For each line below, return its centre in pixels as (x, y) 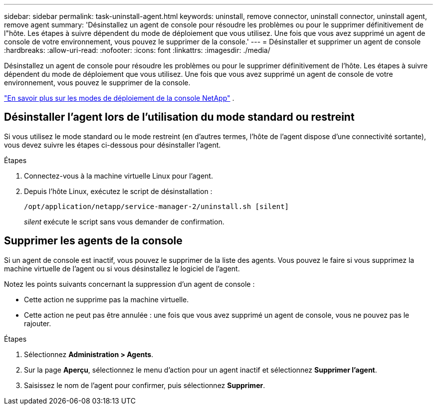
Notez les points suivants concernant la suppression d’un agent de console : (129, 284)
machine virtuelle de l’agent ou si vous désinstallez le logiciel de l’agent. (122, 268)
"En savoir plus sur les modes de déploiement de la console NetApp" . (119, 98)
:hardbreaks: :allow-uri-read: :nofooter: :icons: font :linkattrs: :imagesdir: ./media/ (137, 50)
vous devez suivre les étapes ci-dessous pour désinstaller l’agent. (112, 145)
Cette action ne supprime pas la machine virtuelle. (107, 299)
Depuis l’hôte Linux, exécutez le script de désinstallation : (118, 191)
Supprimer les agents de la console (93, 241)
